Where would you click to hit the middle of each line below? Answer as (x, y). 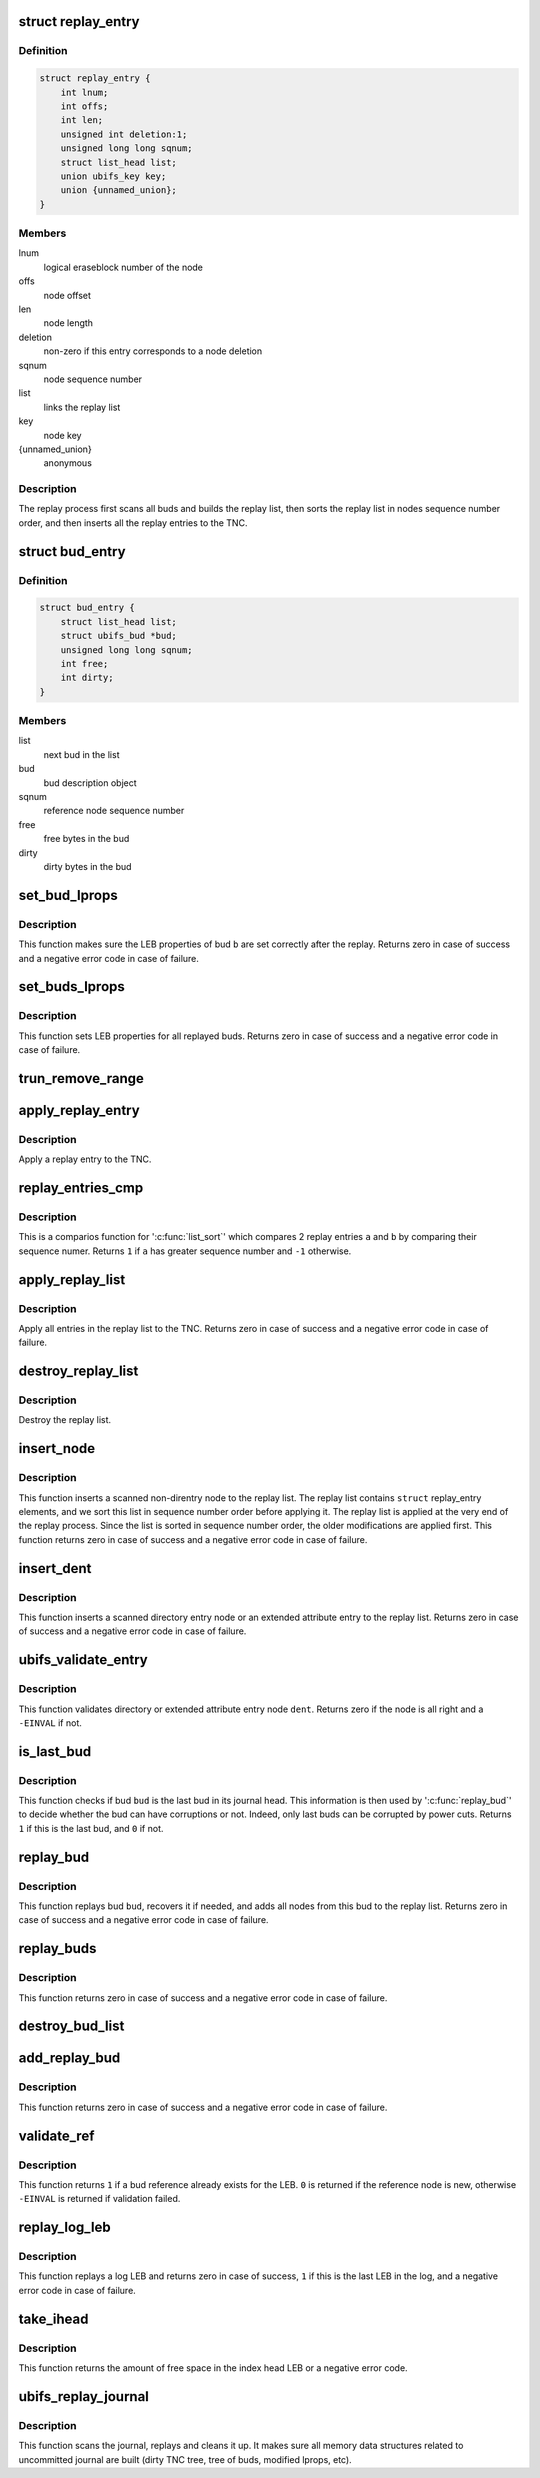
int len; (82, 120)
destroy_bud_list (71, 2026)
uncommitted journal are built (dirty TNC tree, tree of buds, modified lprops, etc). (185, 2459)
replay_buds (57, 1948)
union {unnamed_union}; (118, 190)
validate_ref (56, 2135)
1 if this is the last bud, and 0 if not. (91, 1828)
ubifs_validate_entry (83, 1660)
